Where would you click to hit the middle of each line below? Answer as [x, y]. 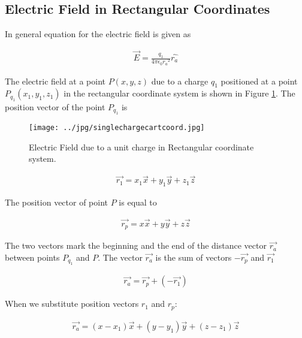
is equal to [138, 202]
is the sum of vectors [194, 257]
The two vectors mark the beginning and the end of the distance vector [136, 245]
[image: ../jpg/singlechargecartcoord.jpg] [117, 128]
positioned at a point [259, 81]
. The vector [120, 257]
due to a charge [180, 81]
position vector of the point [55, 106]
